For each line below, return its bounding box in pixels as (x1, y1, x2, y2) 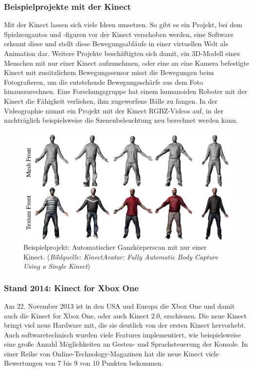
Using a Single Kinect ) (23, 261, 90, 271)
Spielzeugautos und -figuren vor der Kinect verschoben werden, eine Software (4, 29, 234, 39)
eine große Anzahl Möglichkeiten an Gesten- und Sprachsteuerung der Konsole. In (4, 339, 248, 349)
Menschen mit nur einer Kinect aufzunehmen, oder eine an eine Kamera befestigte (4, 57, 249, 68)
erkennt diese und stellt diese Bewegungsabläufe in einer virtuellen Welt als (4, 38, 228, 49)
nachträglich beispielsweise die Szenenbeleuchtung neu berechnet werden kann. (4, 115, 238, 125)
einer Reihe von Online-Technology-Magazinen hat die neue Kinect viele (4, 348, 219, 358)
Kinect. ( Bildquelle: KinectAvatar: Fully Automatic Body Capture (23, 251, 218, 261)
